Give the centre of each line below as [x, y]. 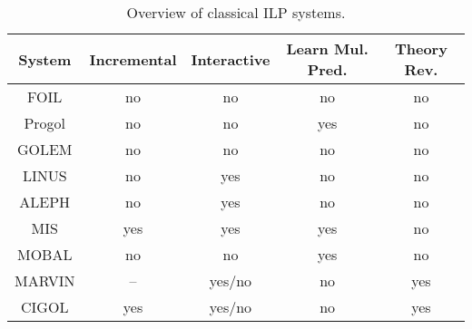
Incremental [133, 59]
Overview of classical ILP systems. [236, 12]
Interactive [231, 59]
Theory [421, 48]
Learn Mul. [327, 48]
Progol [45, 123]
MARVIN [45, 281]
